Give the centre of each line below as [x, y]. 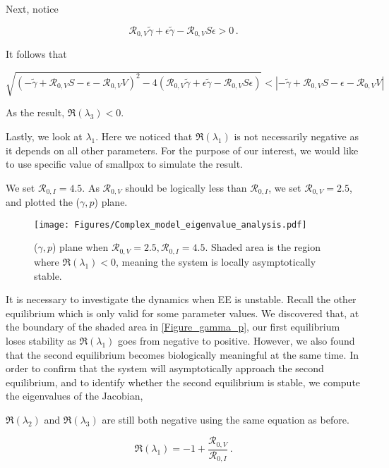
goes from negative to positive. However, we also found [237, 340]
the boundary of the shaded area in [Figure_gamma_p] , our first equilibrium [173, 327]
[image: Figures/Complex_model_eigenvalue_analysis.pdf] [170, 224]
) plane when [80, 247]
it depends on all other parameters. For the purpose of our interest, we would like [182, 150]
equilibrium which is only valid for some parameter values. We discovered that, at [182, 313]
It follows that [36, 54]
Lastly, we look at [44, 136]
